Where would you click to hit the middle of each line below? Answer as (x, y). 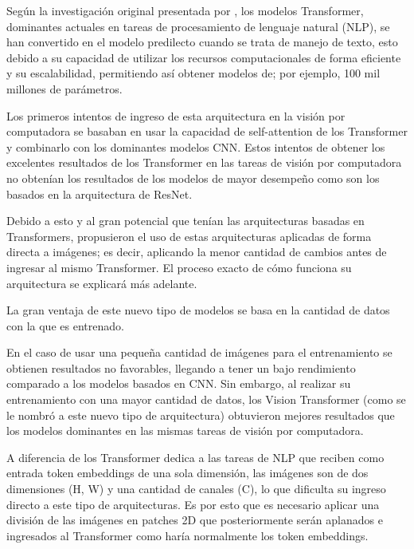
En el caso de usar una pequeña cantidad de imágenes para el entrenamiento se (199, 352)
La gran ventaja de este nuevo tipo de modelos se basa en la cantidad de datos (198, 310)
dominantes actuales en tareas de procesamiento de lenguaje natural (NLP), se (198, 26)
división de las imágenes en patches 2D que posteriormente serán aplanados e (195, 520)
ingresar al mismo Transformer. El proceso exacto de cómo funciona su (179, 267)
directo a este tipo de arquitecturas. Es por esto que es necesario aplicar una (193, 504)
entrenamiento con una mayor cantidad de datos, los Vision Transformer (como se (206, 399)
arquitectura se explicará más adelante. (102, 283)
